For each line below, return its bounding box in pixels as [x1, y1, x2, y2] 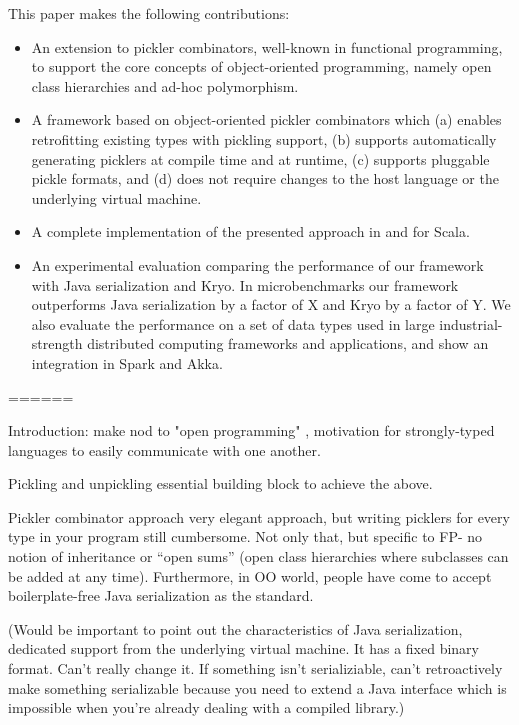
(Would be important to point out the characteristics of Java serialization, [8, 618, 463, 639]
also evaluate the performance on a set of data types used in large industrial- [31, 313, 503, 334]
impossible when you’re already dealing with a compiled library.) [8, 697, 405, 718]
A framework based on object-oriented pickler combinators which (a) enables [31, 109, 502, 130]
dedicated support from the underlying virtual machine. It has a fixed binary [8, 638, 479, 659]
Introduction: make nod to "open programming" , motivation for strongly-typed [8, 420, 495, 441]
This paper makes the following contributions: [8, 3, 290, 23]
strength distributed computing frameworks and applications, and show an [31, 333, 489, 354]
